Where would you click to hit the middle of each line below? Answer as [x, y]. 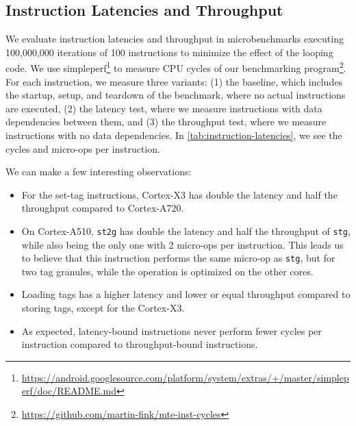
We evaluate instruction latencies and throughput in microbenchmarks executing [175, 39]
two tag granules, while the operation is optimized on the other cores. [167, 271]
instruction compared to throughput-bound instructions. [140, 344]
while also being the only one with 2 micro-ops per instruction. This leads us [182, 244]
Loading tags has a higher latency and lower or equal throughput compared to [186, 294]
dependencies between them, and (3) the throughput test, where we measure [166, 122]
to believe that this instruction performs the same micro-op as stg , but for [178, 258]
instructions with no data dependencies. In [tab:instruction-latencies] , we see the [174, 135]
